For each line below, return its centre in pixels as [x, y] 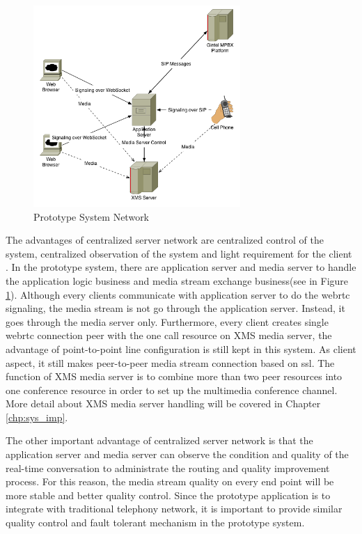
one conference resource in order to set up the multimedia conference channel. [172, 390]
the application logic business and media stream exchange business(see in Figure [177, 280]
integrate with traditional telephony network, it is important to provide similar [174, 509]
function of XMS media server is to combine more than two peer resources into [174, 376]
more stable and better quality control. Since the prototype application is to [168, 495]
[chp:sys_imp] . [37, 417]
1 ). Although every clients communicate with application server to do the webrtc [178, 294]
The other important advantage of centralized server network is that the [159, 440]
